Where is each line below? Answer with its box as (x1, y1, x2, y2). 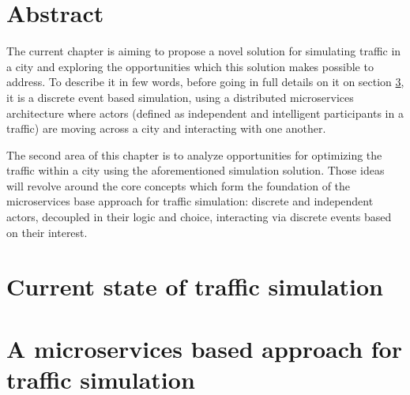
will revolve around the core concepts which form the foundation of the (6, 177, 351, 194)
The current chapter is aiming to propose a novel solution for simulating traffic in (6, 43, 401, 59)
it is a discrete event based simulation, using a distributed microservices (6, 88, 354, 105)
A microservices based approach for (6, 332, 402, 364)
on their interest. (6, 224, 88, 240)
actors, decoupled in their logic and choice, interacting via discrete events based (6, 209, 392, 225)
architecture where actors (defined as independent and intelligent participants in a (6, 104, 404, 121)
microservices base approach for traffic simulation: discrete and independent (6, 193, 374, 209)
